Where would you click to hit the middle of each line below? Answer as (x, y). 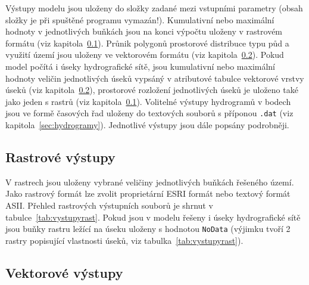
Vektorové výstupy (64, 272)
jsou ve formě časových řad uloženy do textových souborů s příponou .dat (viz (149, 113)
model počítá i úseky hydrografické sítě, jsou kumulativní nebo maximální (141, 66)
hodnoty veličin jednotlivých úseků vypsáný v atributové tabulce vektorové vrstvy (155, 78)
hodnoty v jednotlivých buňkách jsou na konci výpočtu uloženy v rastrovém (144, 31)
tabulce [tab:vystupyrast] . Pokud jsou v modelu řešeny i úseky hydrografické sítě (153, 217)
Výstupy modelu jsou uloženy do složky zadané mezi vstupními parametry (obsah (154, 8)
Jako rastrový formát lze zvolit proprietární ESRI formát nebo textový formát (148, 193)
